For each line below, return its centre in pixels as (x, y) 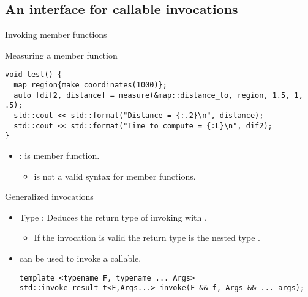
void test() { (34, 75)
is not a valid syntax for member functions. (115, 176)
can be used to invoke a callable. (80, 258)
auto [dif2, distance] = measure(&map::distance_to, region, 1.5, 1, (158, 95)
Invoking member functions (56, 35)
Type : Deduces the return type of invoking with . (113, 217)
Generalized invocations (49, 196)
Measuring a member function (61, 55)
